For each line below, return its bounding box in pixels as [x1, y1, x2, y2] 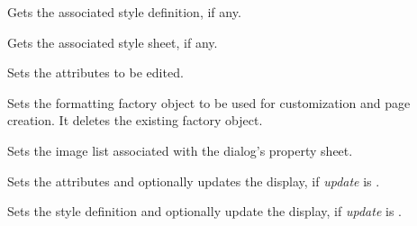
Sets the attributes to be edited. [7, 63, 184, 82]
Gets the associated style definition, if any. [7, 3, 241, 21]
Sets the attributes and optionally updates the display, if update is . [7, 171, 380, 190]
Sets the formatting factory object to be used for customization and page [7, 93, 411, 112]
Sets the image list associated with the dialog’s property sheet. [7, 140, 353, 159]
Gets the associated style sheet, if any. [7, 32, 218, 51]
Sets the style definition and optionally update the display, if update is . [7, 202, 402, 221]
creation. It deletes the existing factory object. [7, 111, 263, 130]
